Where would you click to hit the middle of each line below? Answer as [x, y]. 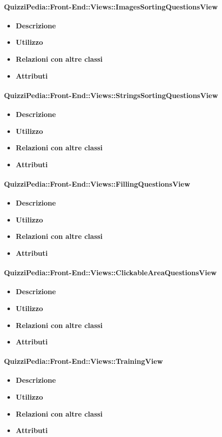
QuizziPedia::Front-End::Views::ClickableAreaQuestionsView [111, 273]
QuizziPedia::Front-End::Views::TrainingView [84, 361]
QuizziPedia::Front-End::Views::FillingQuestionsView [97, 183]
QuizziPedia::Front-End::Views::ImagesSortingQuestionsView [111, 6]
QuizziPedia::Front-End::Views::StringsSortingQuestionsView [111, 95]
